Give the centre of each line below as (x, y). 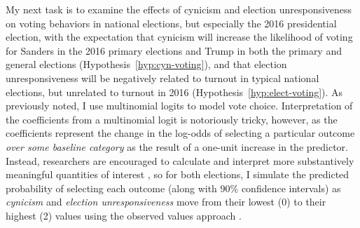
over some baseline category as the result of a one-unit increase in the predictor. (177, 146)
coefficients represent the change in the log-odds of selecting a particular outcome (180, 133)
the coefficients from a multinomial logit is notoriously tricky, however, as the (172, 119)
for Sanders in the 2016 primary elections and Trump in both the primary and (174, 50)
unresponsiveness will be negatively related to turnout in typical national (162, 78)
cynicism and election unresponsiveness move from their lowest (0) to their (166, 202)
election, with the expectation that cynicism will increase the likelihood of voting (179, 37)
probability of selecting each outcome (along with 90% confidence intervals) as (173, 188)
